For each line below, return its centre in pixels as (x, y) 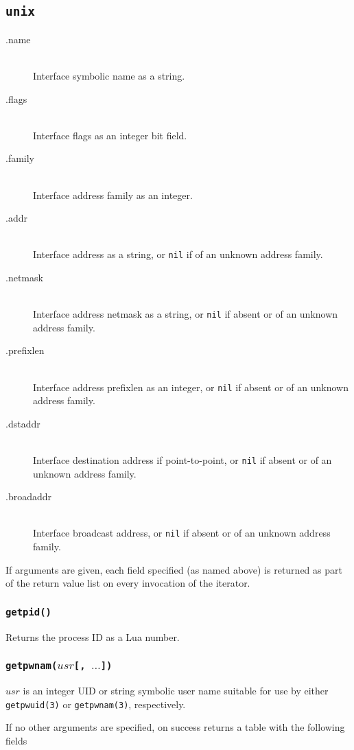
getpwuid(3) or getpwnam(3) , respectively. (96, 704)
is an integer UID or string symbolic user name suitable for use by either (176, 691)
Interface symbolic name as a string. (109, 75)
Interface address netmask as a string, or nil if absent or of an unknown (186, 314)
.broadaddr (29, 496)
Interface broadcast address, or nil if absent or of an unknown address (182, 533)
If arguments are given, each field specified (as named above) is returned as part (174, 569)
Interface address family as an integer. (113, 195)
